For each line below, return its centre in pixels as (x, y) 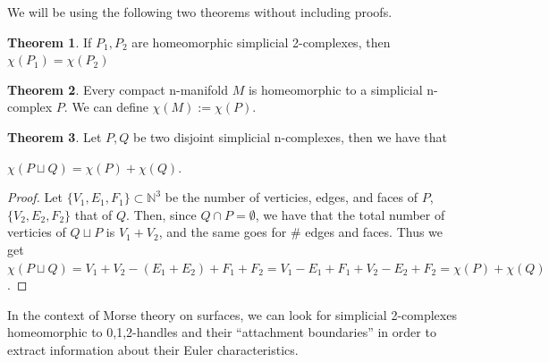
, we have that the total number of (350, 214)
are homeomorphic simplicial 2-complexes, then (261, 42)
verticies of (37, 232)
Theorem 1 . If (50, 42)
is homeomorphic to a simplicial (335, 89)
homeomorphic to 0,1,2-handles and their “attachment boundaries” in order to (222, 332)
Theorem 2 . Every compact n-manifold (118, 89)
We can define (110, 107)
